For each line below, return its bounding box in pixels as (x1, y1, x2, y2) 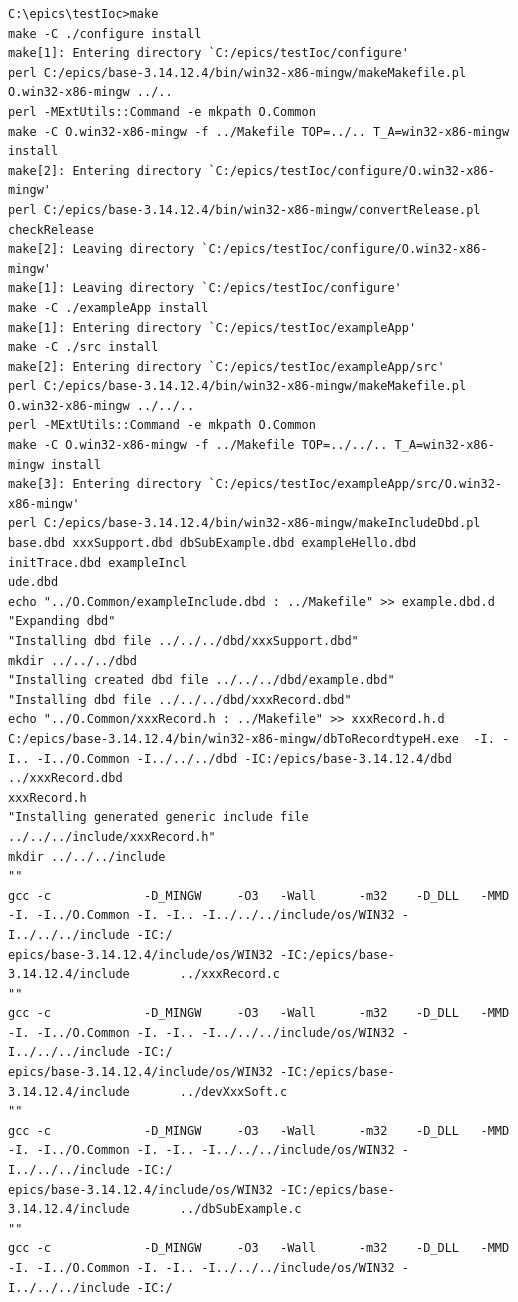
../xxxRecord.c (179, 967, 281, 982)
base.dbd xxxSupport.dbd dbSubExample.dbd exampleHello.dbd (8, 536, 417, 551)
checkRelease (8, 222, 94, 237)
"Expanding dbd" (8, 614, 116, 629)
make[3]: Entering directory (8, 477, 202, 492)
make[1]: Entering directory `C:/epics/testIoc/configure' (8, 46, 409, 61)
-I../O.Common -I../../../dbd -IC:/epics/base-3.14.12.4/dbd (36, 751, 452, 766)
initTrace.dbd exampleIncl (8, 555, 187, 570)
